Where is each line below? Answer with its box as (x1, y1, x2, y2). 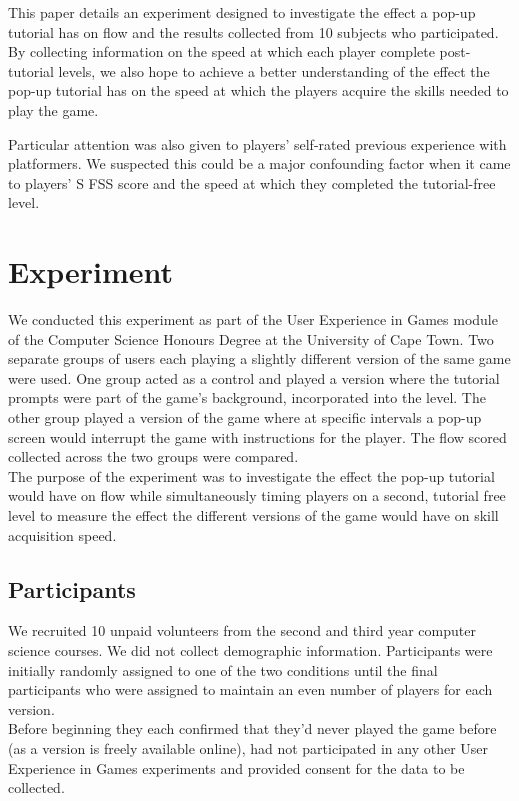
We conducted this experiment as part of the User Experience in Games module (8, 309, 498, 330)
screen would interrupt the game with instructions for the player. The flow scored (8, 426, 507, 447)
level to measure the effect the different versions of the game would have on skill (8, 505, 499, 525)
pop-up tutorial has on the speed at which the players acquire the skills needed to (8, 80, 509, 101)
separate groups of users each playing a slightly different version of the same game (8, 348, 511, 369)
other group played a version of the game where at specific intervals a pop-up (8, 407, 482, 428)
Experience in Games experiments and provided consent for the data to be (8, 757, 465, 778)
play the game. (8, 99, 99, 120)
